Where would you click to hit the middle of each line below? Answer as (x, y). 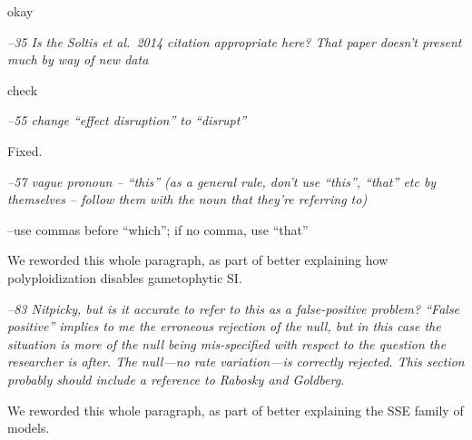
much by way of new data (78, 59)
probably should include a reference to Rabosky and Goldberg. (176, 379)
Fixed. (25, 150)
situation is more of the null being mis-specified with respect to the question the (227, 343)
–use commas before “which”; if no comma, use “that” (158, 229)
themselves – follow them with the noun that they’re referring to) (187, 199)
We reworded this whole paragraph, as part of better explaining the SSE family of (236, 410)
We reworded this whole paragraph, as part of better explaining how (198, 260)
